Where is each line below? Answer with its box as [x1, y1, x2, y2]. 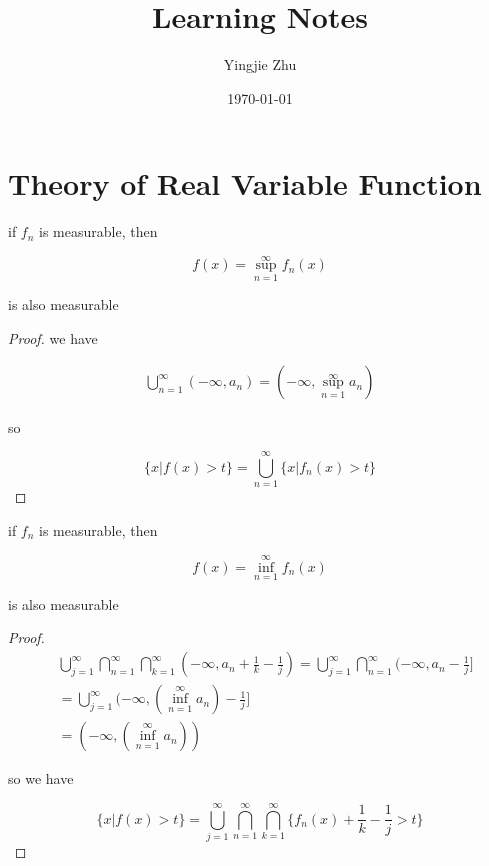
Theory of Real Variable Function [8, 163, 482, 204]
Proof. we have [8, 327, 98, 348]
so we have [8, 768, 74, 789]
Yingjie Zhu [223, 54, 297, 75]
